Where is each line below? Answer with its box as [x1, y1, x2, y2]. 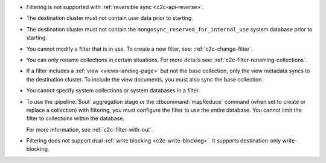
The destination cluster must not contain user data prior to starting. [26, 14, 193, 22]
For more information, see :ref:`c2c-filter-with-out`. [26, 126, 153, 133]
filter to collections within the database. [26, 115, 125, 122]
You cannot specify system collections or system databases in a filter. [26, 87, 200, 94]
